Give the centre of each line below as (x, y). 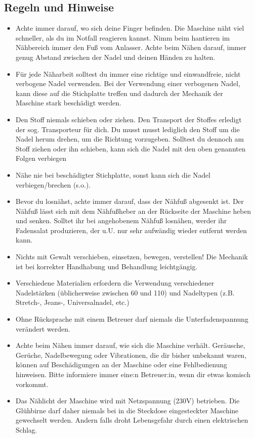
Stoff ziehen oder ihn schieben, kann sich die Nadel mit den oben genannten (130, 148)
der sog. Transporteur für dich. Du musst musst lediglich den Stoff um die (127, 129)
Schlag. (26, 429)
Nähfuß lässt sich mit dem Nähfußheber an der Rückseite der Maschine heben (133, 211)
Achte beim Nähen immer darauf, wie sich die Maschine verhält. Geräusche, (130, 345)
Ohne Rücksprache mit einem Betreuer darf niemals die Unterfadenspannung (132, 319)
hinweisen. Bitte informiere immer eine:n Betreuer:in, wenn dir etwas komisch (133, 374)
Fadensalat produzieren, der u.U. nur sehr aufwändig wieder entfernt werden (131, 230)
